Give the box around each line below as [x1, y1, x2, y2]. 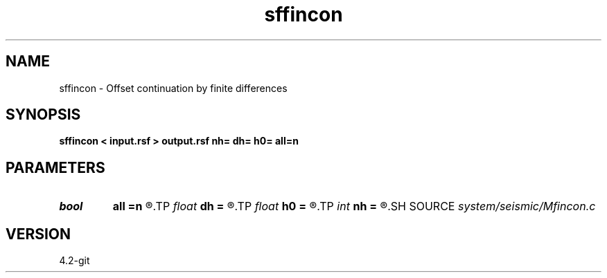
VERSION [6, 225, 71, 243]
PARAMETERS [6, 158, 105, 176]
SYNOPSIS [6, 106, 81, 124]
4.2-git [59, 254, 90, 267]
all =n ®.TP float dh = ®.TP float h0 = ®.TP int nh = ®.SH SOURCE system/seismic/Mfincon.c [112, 199, 596, 214]
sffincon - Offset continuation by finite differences [59, 82, 288, 94]
